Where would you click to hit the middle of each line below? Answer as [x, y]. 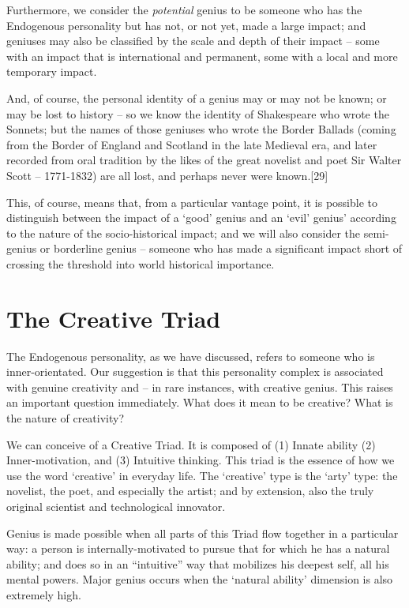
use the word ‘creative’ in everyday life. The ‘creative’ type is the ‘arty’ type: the [202, 475]
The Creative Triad [114, 318]
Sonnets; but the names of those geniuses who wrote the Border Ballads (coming [201, 129]
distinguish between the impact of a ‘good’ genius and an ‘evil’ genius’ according [201, 218]
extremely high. [44, 594]
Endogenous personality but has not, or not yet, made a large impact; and [186, 25]
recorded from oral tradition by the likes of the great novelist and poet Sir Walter [204, 160]
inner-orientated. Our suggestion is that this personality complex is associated [195, 372]
